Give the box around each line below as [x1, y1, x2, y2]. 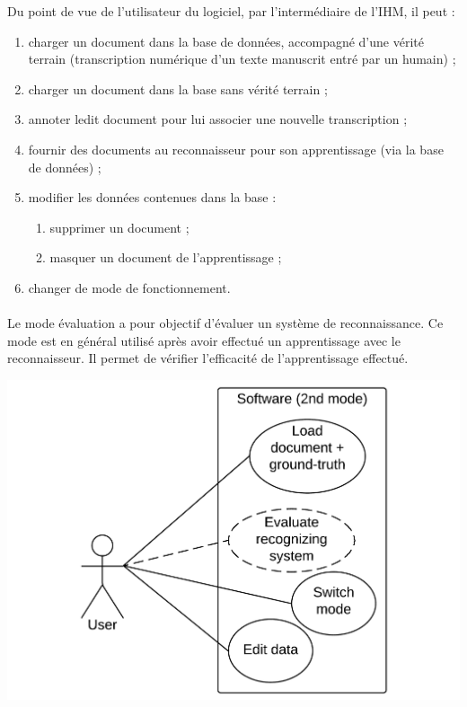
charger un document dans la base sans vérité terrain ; [28, 79, 328, 98]
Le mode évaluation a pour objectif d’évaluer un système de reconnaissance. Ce [7, 314, 444, 332]
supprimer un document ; [49, 217, 189, 236]
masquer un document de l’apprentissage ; [49, 248, 282, 267]
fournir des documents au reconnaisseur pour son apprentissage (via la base [28, 139, 444, 158]
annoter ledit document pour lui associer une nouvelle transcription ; [28, 110, 408, 128]
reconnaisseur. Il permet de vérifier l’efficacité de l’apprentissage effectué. [7, 349, 409, 367]
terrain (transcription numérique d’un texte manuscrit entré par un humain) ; [28, 49, 456, 68]
